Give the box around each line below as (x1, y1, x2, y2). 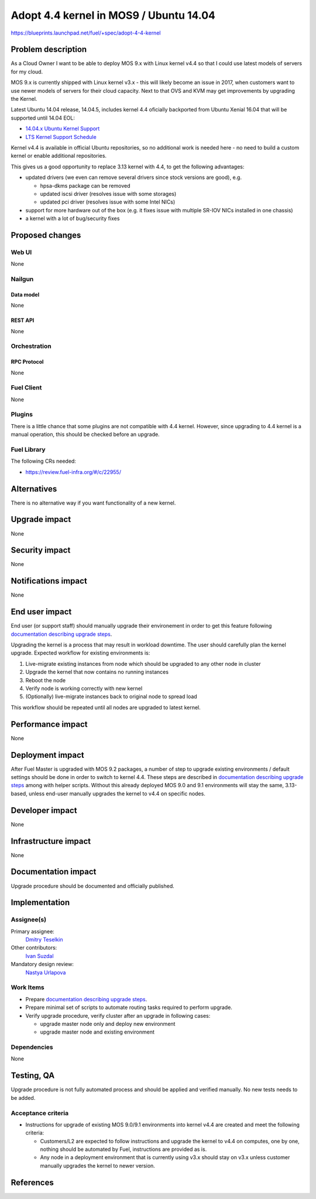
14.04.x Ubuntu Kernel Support (25, 125, 100, 132)
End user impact (11, 607, 72, 617)
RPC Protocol (11, 358, 44, 365)
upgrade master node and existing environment (40, 1028, 155, 1035)
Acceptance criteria (11, 1109, 69, 1117)
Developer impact (11, 805, 77, 815)
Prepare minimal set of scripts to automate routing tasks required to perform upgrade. (25, 1004, 232, 1011)
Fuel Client (11, 384, 42, 392)
